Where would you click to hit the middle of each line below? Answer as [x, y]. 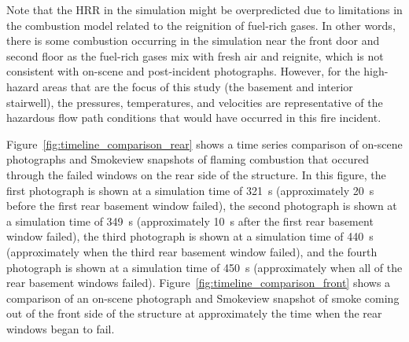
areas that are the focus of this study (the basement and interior [197, 86]
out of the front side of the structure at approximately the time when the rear [194, 313]
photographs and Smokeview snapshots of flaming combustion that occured [188, 159]
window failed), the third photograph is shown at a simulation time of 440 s [190, 236]
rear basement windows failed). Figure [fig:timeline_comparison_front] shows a [199, 283]
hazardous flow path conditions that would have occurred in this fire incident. [194, 118]
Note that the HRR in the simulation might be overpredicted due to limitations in [204, 9]
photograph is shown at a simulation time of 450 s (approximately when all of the [204, 267]
